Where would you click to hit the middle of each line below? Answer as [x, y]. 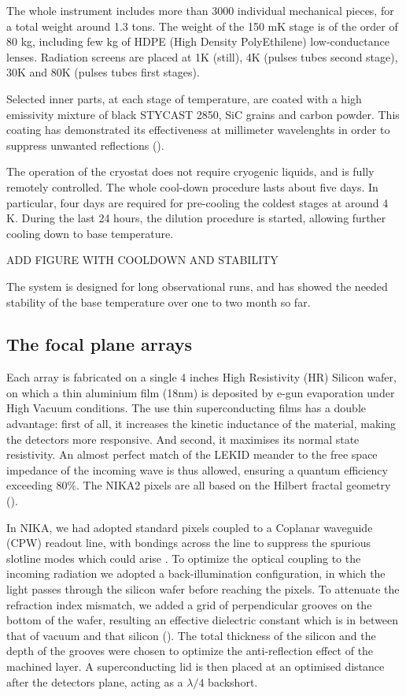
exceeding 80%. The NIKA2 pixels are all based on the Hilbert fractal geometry [199, 485]
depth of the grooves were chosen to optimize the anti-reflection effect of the [190, 651]
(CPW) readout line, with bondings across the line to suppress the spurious [188, 543]
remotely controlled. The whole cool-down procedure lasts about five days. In [192, 186]
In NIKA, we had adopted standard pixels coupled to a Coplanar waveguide [190, 527]
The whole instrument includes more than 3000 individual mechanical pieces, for [200, 10]
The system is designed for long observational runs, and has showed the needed [197, 286]
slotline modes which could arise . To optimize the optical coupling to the [184, 558]
